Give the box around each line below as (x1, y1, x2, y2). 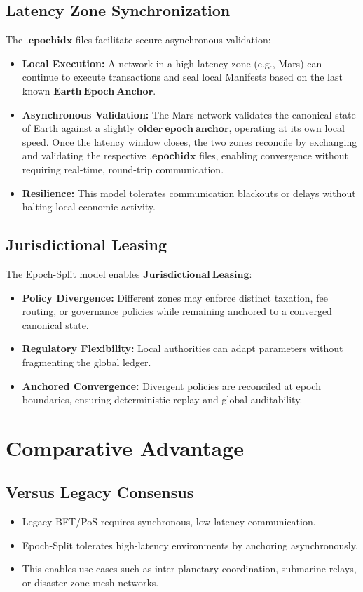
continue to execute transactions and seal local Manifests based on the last (22, 69, 343, 84)
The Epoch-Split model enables (6, 266, 140, 281)
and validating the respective (22, 148, 146, 163)
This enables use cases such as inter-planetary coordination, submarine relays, (22, 561, 357, 576)
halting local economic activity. (22, 199, 156, 214)
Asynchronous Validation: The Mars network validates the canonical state (22, 107, 356, 121)
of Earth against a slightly (22, 121, 135, 135)
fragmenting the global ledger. (22, 354, 151, 369)
